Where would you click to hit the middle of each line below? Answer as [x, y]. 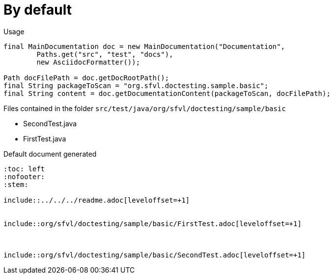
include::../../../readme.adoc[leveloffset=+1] [97, 200]
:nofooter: [24, 176]
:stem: [16, 184]
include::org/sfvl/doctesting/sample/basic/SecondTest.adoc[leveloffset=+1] [155, 255]
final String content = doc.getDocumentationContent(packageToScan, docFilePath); [167, 93]
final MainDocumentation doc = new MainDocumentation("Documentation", [144, 46]
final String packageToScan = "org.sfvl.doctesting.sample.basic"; [136, 85]
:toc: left [24, 169]
